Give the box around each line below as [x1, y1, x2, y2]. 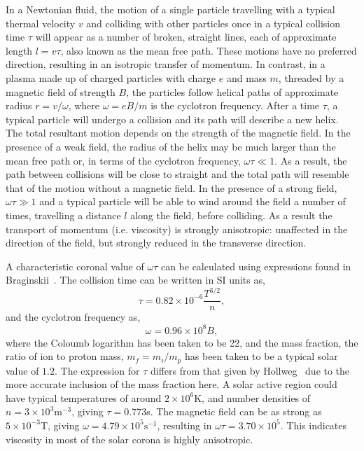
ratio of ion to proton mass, [6, 349, 124, 363]
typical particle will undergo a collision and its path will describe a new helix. [6, 111, 339, 126]
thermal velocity [6, 15, 76, 30]
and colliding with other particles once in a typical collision [86, 15, 341, 30]
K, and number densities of [194, 390, 311, 405]
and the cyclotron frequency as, [6, 310, 141, 324]
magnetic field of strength [6, 84, 115, 99]
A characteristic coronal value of [6, 258, 144, 273]
